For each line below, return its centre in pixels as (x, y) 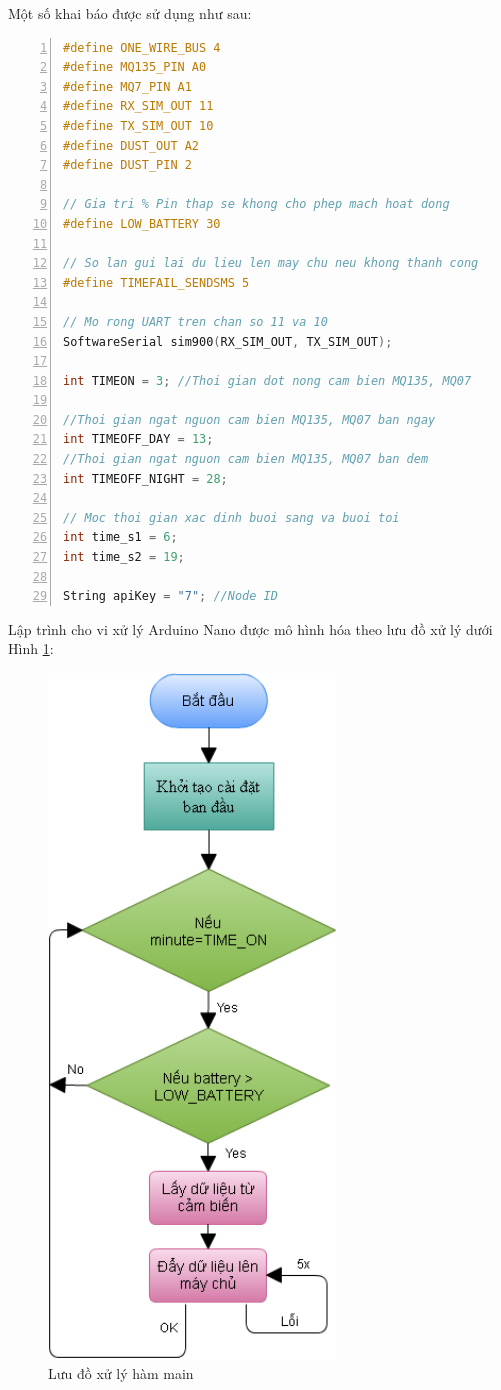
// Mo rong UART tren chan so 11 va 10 (195, 321)
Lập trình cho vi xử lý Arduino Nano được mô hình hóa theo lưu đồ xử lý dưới (250, 628)
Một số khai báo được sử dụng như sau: (130, 13)
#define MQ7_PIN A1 (127, 86)
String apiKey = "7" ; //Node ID (170, 596)
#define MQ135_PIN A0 (135, 67)
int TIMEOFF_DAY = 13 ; (138, 439)
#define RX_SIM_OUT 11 (138, 106)
